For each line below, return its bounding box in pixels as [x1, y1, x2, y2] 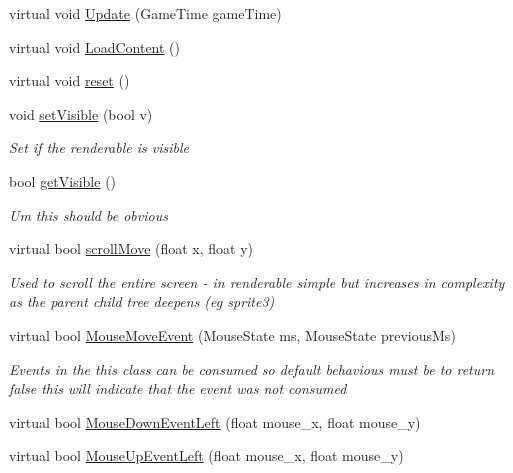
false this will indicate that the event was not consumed [9, 378, 347, 399]
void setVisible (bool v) [9, 103, 153, 124]
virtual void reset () [9, 70, 130, 91]
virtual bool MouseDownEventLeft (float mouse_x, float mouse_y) [9, 411, 421, 432]
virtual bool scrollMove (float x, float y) [9, 238, 254, 259]
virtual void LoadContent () [9, 36, 181, 57]
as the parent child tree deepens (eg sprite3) [9, 291, 275, 312]
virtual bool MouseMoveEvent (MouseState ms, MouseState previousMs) [9, 324, 456, 345]
